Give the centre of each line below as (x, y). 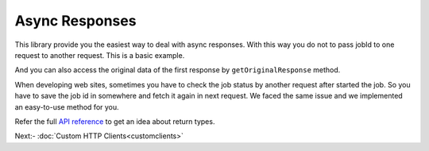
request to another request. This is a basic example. (100, 55)
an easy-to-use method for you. (67, 106)
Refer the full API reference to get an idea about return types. (115, 121)
